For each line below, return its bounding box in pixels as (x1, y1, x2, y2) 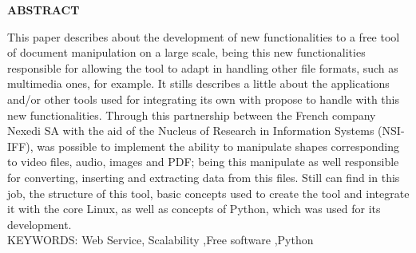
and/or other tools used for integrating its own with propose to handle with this (7, 90, 400, 107)
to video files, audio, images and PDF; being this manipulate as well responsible (7, 153, 399, 170)
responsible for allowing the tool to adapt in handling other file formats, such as (7, 59, 398, 76)
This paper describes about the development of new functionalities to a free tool (7, 28, 400, 45)
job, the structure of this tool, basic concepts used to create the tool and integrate (7, 184, 410, 201)
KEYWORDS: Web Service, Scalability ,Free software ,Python (7, 231, 314, 248)
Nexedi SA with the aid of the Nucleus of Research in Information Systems (7, 122, 374, 139)
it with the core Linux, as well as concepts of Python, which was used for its (7, 200, 381, 217)
